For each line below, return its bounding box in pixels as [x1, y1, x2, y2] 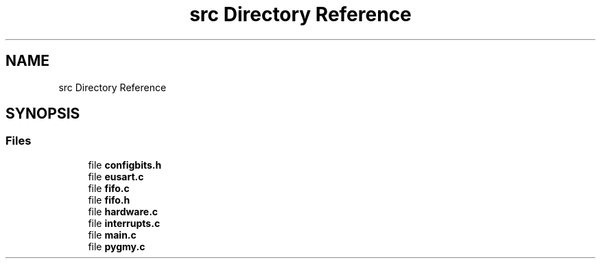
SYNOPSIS [5, 105, 80, 123]
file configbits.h [88, 158, 162, 171]
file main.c [88, 228, 137, 241]
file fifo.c [88, 182, 130, 194]
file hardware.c [88, 205, 158, 217]
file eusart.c [88, 170, 144, 182]
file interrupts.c [88, 217, 161, 229]
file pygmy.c [88, 240, 145, 252]
